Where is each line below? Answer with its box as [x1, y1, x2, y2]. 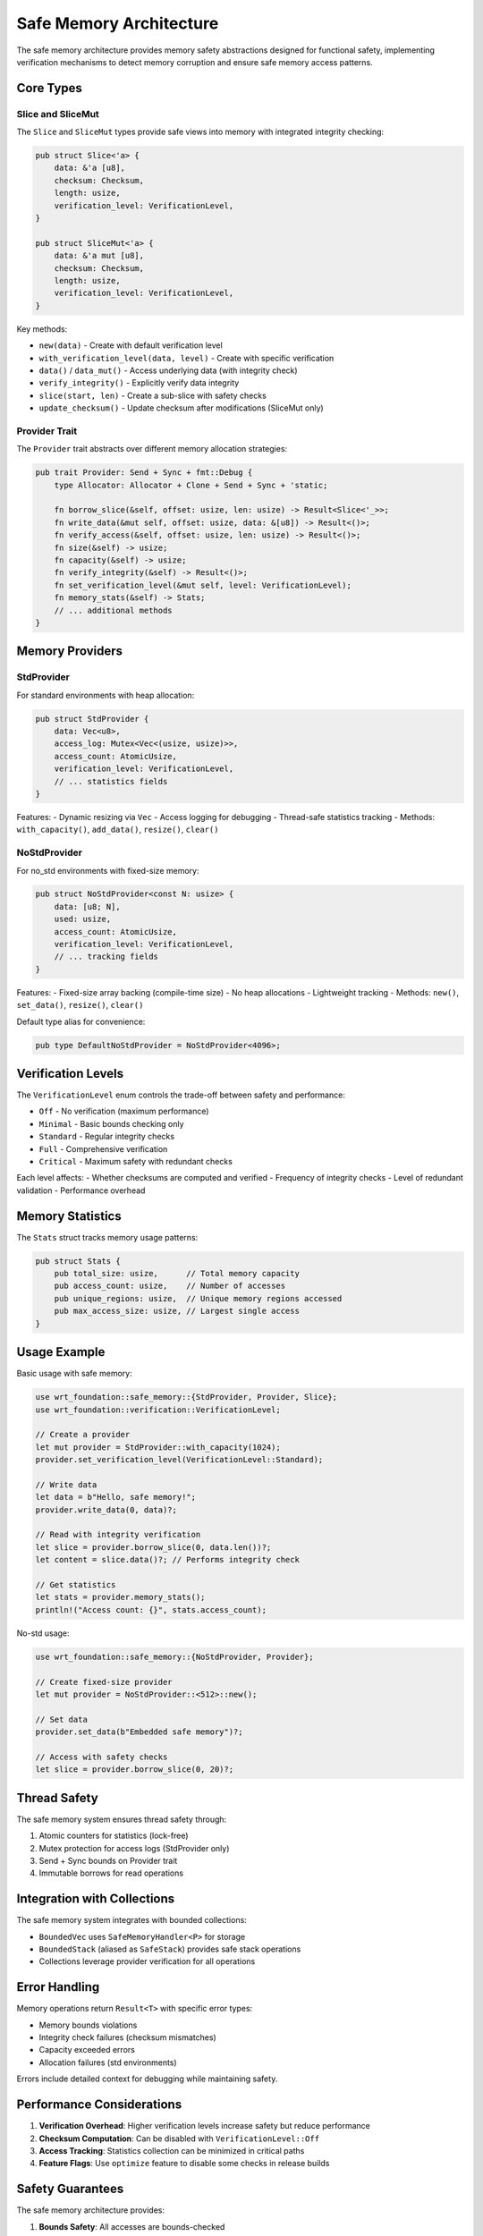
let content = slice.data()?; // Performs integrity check [35, 1554, 300, 1565]
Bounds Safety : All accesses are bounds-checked [38, 2221, 225, 2232]
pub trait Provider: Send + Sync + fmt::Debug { [35, 468, 253, 478]
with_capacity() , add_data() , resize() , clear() [16, 824, 219, 835]
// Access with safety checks [35, 1751, 168, 1762]
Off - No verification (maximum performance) [38, 1105, 209, 1117]
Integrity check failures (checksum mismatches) [38, 2032, 216, 2043]
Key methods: [16, 323, 68, 335]
